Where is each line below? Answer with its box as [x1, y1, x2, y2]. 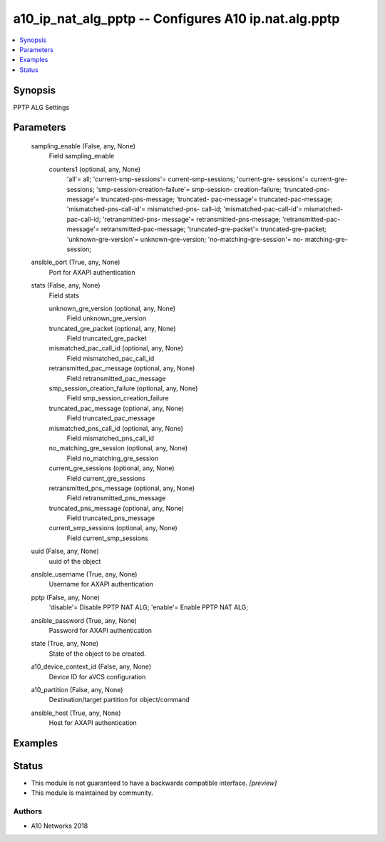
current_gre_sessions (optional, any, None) [48, 464, 175, 472]
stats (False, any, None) [31, 281, 101, 290]
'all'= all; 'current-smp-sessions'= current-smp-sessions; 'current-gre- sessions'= [66, 175, 309, 183]
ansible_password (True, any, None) [31, 616, 137, 624]
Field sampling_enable [48, 152, 115, 161]
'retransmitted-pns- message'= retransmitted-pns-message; [102, 215, 281, 223]
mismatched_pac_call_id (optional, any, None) [48, 344, 184, 352]
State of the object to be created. [48, 649, 146, 658]
